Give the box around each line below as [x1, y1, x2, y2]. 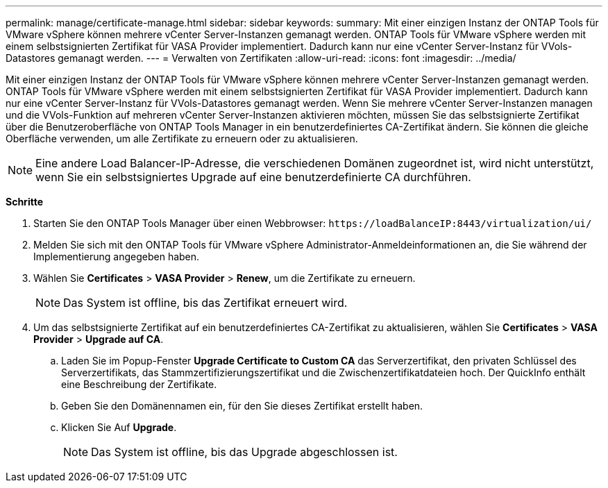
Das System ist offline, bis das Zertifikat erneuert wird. [63, 296, 348, 310]
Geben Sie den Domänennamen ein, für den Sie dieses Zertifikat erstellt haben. [61, 400, 423, 412]
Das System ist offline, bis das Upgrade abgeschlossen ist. [91, 445, 398, 459]
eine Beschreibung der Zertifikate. [61, 378, 217, 390]
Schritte [6, 196, 43, 208]
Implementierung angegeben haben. [33, 251, 200, 262]
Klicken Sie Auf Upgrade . [61, 421, 177, 433]
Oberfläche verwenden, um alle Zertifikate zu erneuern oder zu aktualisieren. [6, 133, 358, 144]
